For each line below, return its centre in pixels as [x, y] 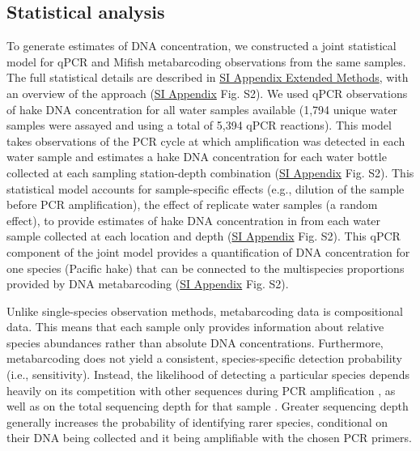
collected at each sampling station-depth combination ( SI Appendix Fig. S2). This [210, 172]
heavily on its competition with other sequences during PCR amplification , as [201, 390]
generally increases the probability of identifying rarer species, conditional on [197, 421]
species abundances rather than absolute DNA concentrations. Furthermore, [195, 342]
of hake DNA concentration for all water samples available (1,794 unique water [202, 109]
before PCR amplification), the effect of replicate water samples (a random [192, 204]
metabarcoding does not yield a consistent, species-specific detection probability [204, 358]
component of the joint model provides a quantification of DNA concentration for [208, 251]
